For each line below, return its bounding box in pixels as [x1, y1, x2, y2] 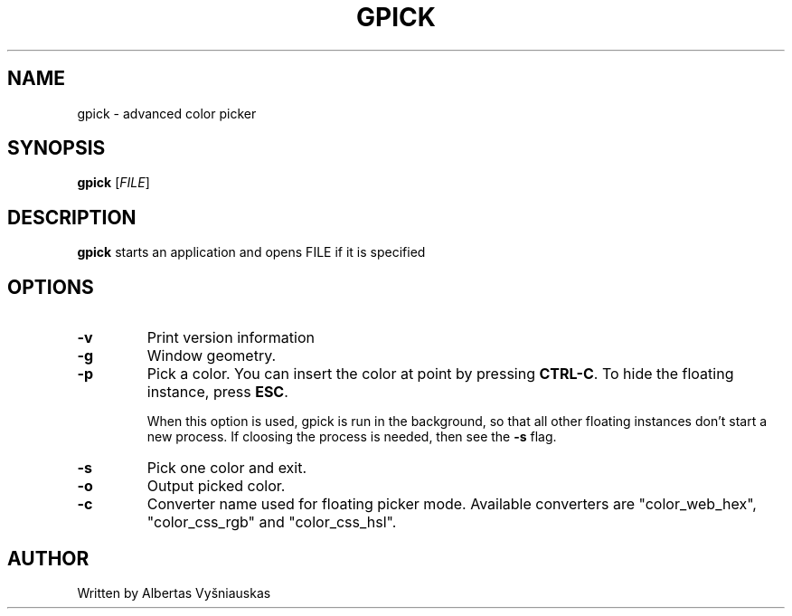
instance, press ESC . [146, 383, 288, 402]
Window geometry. [146, 346, 277, 365]
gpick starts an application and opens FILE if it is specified [77, 244, 426, 261]
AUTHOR [7, 546, 90, 570]
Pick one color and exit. [146, 459, 307, 478]
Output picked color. [146, 477, 286, 496]
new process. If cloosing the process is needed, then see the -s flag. [146, 429, 557, 445]
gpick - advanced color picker [77, 105, 257, 121]
